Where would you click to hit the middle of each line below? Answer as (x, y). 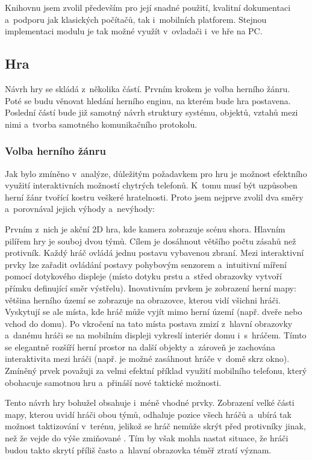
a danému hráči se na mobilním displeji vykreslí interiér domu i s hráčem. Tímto (156, 335)
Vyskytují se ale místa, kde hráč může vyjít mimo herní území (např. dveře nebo (154, 312)
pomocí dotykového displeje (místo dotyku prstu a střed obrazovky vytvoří (143, 276)
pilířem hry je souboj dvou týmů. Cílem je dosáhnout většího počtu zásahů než (151, 241)
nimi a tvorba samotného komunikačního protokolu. (101, 124)
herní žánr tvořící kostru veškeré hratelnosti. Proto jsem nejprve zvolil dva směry (154, 197)
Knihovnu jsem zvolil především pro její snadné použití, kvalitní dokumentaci (148, 7)
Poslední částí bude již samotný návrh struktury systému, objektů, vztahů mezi (151, 112)
